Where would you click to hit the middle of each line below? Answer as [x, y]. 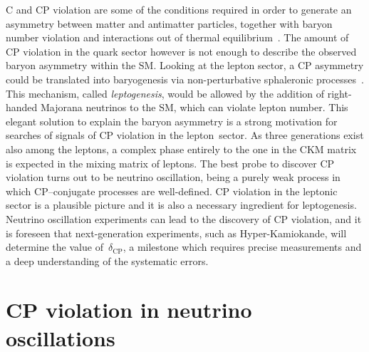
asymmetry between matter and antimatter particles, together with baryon [169, 23]
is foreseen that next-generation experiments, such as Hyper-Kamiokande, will [176, 233]
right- [339, 93]
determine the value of [54, 247]
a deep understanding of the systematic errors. [107, 260]
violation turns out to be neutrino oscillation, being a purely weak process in [173, 177]
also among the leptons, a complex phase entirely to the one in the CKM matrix [181, 149]
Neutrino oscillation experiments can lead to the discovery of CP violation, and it [184, 218]
